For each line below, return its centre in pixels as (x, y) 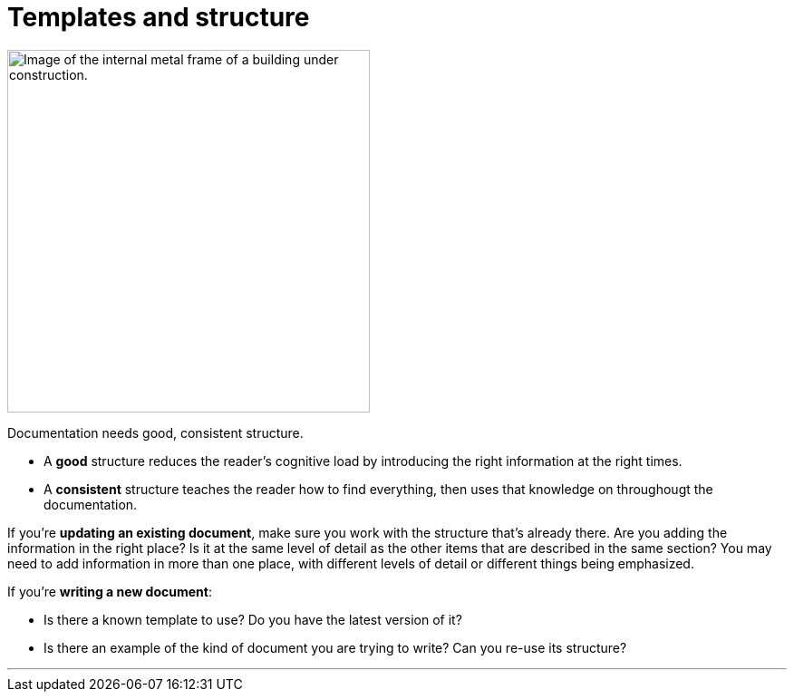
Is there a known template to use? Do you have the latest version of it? (253, 619)
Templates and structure (159, 17)
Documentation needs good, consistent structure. (155, 432)
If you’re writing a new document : (110, 591)
